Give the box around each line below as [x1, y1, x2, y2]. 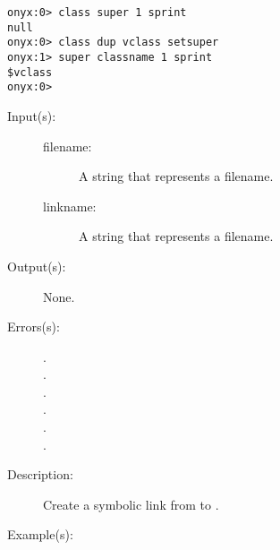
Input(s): [7, 106, 56, 125]
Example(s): [7, 525, 73, 544]
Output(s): [7, 256, 66, 275]
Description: [7, 465, 73, 484]
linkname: [43, 196, 97, 215]
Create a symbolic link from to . [43, 494, 219, 513]
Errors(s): [7, 317, 60, 336]
